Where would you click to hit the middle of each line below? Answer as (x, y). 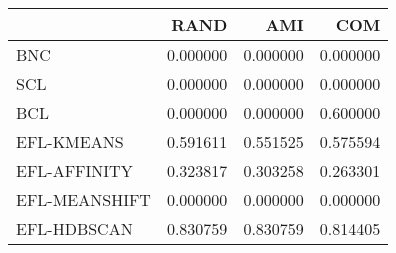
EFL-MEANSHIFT (83, 199)
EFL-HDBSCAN (74, 228)
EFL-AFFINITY (74, 170)
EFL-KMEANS (70, 141)
